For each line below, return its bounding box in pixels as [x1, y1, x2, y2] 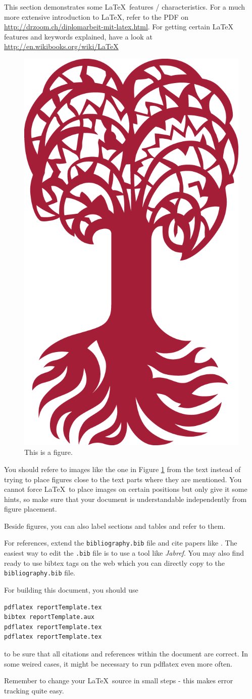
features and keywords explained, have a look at [4, 31, 153, 42]
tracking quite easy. [4, 685, 64, 695]
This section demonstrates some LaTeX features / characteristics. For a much [4, 2, 245, 12]
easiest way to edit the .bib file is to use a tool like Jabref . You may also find [4, 548, 244, 558]
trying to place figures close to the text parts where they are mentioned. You [4, 474, 242, 484]
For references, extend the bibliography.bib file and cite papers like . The [4, 537, 237, 548]
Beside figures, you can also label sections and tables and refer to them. [4, 520, 226, 531]
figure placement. [4, 503, 57, 514]
